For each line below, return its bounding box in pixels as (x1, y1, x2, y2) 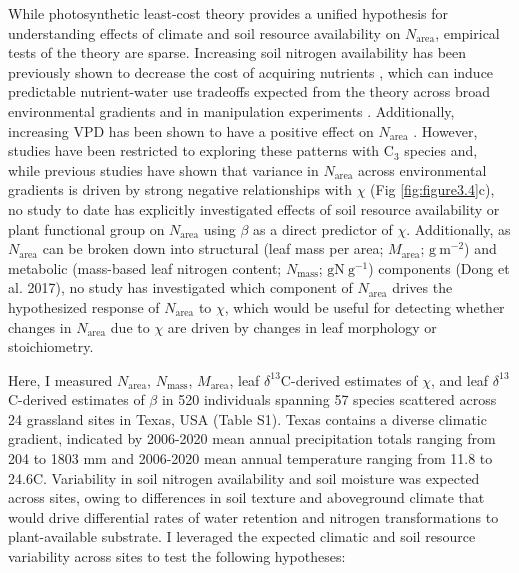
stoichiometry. (8, 336, 94, 357)
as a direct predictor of (253, 218, 393, 239)
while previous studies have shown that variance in (8, 159, 319, 180)
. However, (413, 120, 478, 141)
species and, (404, 140, 478, 161)
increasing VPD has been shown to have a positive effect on (8, 120, 374, 141)
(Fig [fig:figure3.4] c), (370, 179, 495, 200)
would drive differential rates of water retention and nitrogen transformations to (8, 506, 499, 527)
